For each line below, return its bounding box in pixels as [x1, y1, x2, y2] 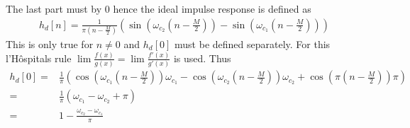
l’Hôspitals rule [6, 50, 72, 65]
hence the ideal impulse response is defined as [113, 1, 311, 16]
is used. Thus [173, 50, 231, 65]
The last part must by [6, 1, 102, 16]
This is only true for [6, 36, 94, 51]
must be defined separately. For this [174, 36, 331, 51]
